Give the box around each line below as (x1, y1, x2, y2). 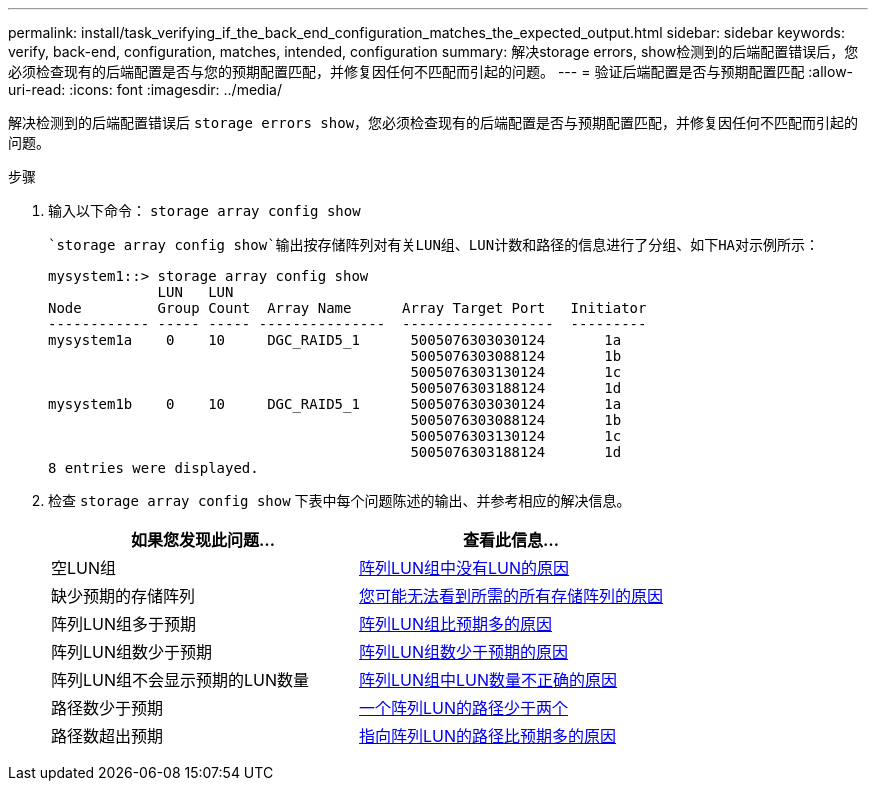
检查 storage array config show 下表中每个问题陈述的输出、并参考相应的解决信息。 (48, 492, 631, 509)
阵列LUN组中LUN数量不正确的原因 (359, 670, 618, 690)
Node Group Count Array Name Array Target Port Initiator (48, 300, 647, 316)
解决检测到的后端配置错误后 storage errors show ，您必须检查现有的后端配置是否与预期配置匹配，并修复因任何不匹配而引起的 (8, 114, 859, 131)
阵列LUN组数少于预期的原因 (359, 642, 569, 662)
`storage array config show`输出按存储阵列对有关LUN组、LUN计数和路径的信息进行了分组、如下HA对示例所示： (48, 237, 820, 253)
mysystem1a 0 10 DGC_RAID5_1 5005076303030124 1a (48, 332, 622, 348)
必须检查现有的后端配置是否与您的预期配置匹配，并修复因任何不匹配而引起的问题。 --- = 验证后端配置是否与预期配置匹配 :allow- (8, 63, 854, 80)
